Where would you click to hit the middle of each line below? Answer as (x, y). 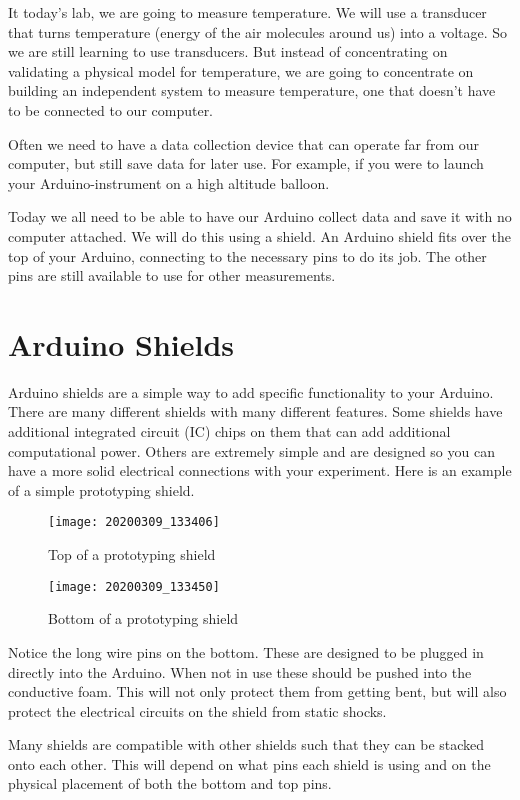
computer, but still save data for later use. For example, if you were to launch (246, 163)
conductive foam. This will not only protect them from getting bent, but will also (257, 691)
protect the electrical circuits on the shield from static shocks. (197, 710)
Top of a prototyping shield (132, 554)
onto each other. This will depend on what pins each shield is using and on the (249, 763)
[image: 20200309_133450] (134, 586)
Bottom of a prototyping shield (143, 618)
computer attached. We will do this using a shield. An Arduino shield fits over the (259, 235)
